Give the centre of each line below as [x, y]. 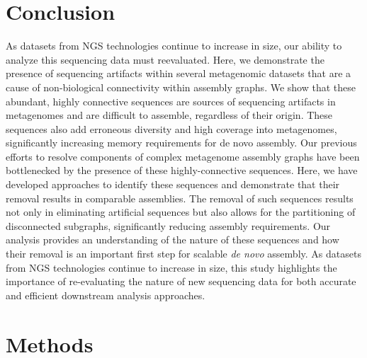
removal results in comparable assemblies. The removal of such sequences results [180, 198]
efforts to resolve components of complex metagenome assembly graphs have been [183, 156]
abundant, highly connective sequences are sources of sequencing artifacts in [171, 101]
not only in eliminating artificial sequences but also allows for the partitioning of [181, 212]
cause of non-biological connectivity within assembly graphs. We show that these [181, 87]
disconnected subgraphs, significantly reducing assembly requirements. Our [168, 225]
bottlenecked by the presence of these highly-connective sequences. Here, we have [182, 170]
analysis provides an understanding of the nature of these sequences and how [173, 239]
